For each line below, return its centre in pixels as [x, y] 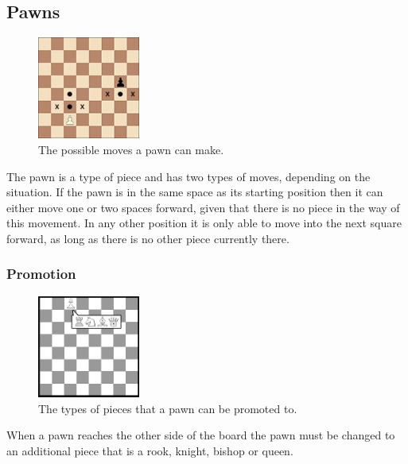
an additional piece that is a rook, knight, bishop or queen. [150, 450]
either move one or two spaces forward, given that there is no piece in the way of [203, 207]
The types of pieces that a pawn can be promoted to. [168, 408]
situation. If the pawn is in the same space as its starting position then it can [195, 192]
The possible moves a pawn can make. [131, 149]
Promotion [41, 274]
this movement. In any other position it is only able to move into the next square [204, 223]
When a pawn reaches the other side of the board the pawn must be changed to [201, 435]
